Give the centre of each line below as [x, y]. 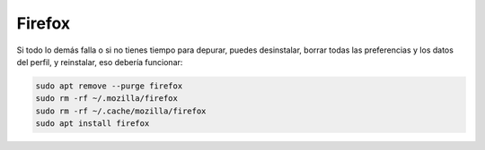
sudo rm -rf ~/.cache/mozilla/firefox [121, 111]
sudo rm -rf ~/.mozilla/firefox [107, 99]
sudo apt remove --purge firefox [109, 86]
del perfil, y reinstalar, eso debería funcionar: [100, 62]
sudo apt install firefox [93, 124]
